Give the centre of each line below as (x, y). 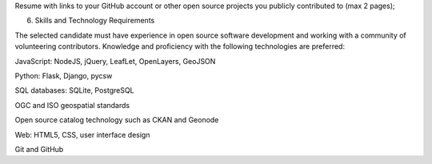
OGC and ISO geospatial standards (72, 105)
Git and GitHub (39, 149)
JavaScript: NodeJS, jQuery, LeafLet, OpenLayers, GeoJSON (115, 61)
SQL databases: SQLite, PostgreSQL (75, 90)
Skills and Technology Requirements (95, 21)
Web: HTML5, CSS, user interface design (82, 134)
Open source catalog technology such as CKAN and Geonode (117, 120)
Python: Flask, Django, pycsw (64, 75)
